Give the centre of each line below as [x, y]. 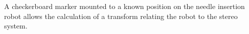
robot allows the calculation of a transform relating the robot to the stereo [121, 16]
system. [16, 26]
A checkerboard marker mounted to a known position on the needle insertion [124, 6]
